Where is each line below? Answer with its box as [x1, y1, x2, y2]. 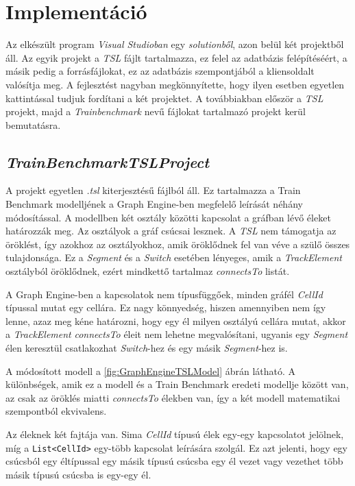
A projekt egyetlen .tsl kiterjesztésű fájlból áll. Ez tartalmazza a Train [5, 183, 301, 197]
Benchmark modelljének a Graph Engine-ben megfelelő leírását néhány [5, 197, 303, 211]
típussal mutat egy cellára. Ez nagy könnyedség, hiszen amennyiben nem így [5, 300, 326, 315]
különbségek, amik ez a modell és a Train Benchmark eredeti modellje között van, [5, 377, 349, 391]
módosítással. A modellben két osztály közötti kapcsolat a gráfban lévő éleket [5, 210, 331, 224]
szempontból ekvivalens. [5, 404, 107, 418]
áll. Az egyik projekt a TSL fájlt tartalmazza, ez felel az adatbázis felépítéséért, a [5, 50, 347, 64]
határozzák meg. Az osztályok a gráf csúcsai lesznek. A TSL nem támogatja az [5, 223, 336, 238]
